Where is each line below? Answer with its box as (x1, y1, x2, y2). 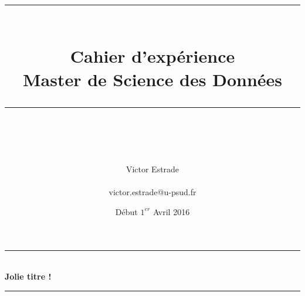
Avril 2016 (152, 205, 190, 217)
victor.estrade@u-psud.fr (109, 186, 196, 198)
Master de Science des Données (22, 67, 283, 91)
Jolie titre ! (5, 270, 52, 282)
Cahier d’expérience (70, 44, 235, 68)
